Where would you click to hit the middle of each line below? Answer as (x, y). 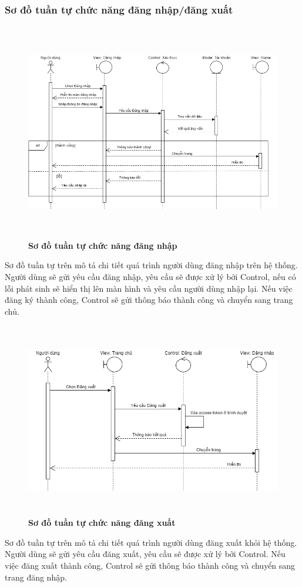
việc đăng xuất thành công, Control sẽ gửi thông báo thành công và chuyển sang (150, 566)
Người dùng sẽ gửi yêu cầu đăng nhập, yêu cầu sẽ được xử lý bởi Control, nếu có (150, 277)
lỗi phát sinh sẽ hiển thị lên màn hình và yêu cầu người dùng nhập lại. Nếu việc (149, 288)
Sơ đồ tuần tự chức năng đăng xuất (102, 523)
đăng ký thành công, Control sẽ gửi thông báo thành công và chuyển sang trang (149, 300)
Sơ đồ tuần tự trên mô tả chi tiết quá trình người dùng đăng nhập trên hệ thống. (151, 265)
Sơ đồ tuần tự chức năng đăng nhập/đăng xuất (119, 9)
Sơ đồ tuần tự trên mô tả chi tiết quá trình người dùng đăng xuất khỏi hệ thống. (151, 542)
